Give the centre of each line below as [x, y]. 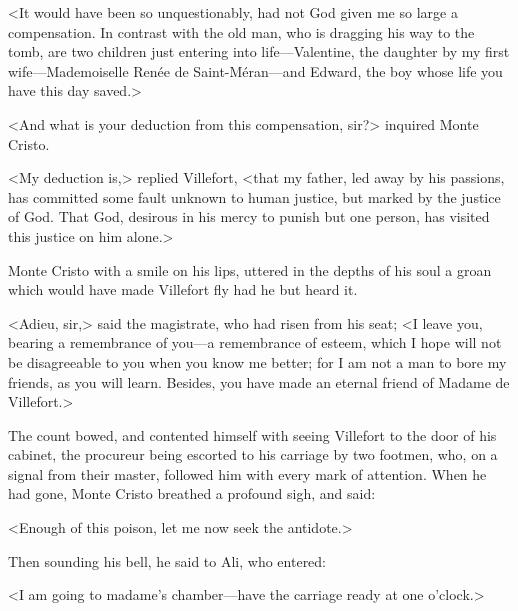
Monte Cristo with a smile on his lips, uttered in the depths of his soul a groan [250, 269]
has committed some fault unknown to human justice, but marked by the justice [254, 196]
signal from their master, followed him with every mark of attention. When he [247, 473]
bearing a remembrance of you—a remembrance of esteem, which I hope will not [255, 342]
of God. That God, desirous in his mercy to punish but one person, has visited [249, 216]
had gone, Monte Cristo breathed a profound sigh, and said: [192, 493]
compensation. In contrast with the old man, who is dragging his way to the [241, 31]
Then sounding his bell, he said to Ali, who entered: [167, 560]
